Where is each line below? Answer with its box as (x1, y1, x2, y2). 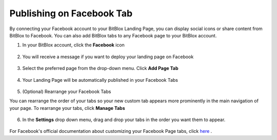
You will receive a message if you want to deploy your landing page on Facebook (22, 54, 194, 60)
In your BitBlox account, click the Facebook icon (22, 42, 125, 48)
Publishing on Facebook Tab (9, 8, 133, 19)
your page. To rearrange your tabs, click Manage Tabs (9, 105, 125, 111)
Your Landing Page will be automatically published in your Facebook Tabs (22, 77, 178, 83)
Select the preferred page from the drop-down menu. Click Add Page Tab (22, 65, 179, 72)
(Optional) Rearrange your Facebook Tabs (22, 88, 111, 95)
